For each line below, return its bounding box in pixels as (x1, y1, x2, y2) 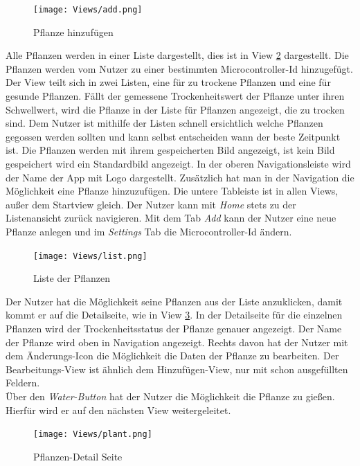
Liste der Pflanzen (33, 271, 110, 285)
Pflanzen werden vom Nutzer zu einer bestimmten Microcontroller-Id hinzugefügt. (6, 61, 353, 75)
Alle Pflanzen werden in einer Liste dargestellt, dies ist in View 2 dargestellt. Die (6, 48, 349, 62)
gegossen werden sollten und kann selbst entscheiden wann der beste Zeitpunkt (6, 129, 341, 143)
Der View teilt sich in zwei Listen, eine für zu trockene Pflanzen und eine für (6, 75, 331, 89)
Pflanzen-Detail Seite (33, 449, 123, 463)
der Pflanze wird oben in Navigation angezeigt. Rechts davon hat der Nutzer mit (6, 334, 348, 349)
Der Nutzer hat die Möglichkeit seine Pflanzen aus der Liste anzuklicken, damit (6, 294, 343, 308)
